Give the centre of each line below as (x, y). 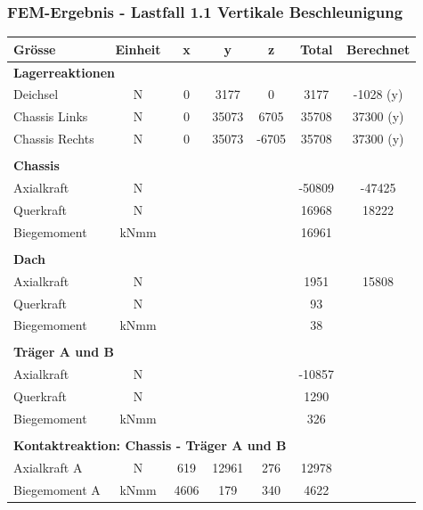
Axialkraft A (48, 467)
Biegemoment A (57, 489)
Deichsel (36, 94)
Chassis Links (51, 116)
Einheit (138, 49)
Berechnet (378, 49)
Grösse (35, 49)
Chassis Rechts (54, 139)
